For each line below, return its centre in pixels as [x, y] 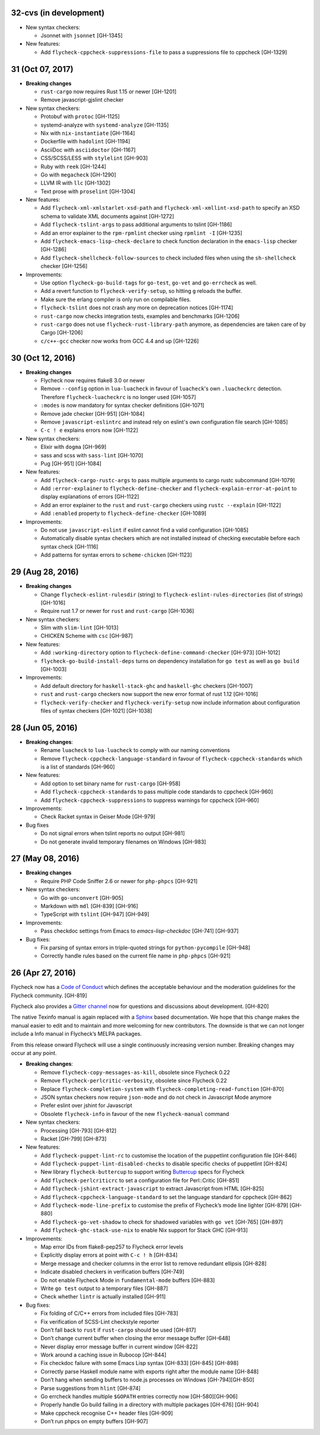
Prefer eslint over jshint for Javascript [87, 1105]
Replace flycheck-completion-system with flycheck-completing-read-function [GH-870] [162, 1089]
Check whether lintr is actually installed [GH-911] [103, 1297]
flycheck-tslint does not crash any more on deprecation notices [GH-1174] [137, 308]
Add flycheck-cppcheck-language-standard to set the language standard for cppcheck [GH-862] [166, 1197]
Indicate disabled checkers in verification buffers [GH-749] [113, 1272]
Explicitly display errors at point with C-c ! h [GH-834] [109, 1255]
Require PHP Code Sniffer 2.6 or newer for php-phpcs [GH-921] [119, 881]
